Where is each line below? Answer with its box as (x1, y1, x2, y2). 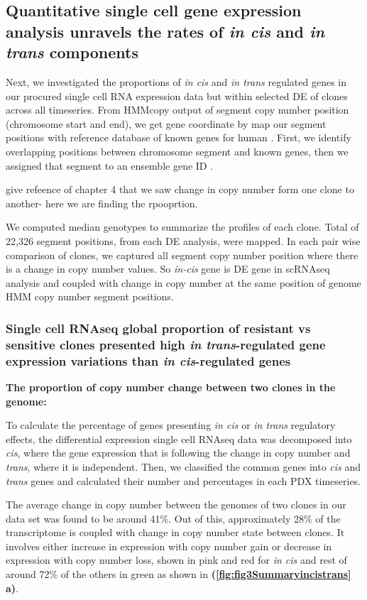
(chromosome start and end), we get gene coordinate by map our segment (6, 116, 327, 131)
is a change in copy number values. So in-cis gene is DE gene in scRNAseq (6, 261, 330, 276)
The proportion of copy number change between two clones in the (6, 379, 336, 394)
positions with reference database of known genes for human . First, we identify (6, 130, 351, 145)
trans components (6, 41, 138, 63)
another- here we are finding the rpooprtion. (6, 195, 198, 210)
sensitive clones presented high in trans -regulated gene (6, 335, 326, 353)
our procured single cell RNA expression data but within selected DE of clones (6, 88, 348, 103)
